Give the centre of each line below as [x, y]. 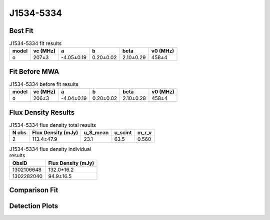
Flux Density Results [42, 112]
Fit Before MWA [34, 72]
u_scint [123, 133]
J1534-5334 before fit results [44, 84]
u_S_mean [96, 133]
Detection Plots [34, 206]
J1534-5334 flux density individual [50, 149]
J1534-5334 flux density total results [53, 125]
